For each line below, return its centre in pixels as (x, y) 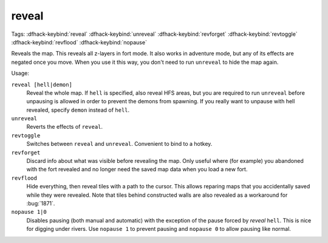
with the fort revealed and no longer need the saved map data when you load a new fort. (137, 169)
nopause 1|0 (29, 212)
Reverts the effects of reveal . (65, 127)
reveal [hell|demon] (42, 84)
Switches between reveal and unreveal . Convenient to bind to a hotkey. (119, 144)
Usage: (20, 74)
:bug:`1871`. (41, 203)
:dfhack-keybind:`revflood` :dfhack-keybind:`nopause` (79, 42)
